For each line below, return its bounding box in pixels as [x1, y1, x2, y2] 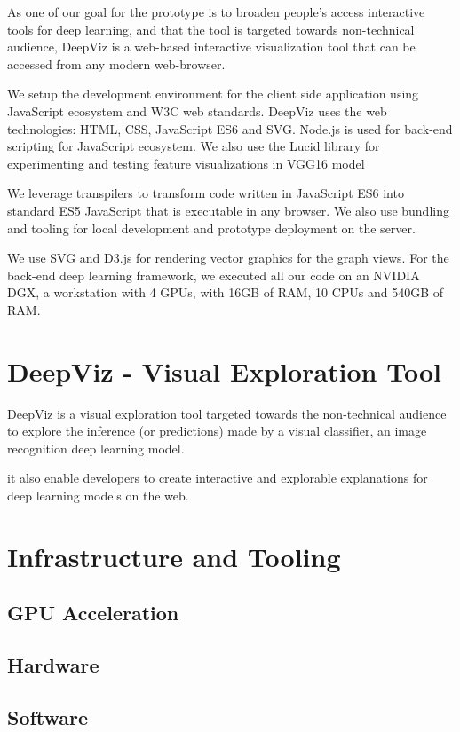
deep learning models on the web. [7, 486, 189, 504]
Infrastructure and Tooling [7, 538, 341, 574]
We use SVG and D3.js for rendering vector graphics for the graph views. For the [7, 248, 449, 267]
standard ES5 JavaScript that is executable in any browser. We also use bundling [7, 201, 449, 219]
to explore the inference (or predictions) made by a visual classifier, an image [7, 421, 427, 440]
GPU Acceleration [7, 599, 179, 626]
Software [7, 703, 89, 730]
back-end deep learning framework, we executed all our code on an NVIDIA [7, 265, 420, 284]
